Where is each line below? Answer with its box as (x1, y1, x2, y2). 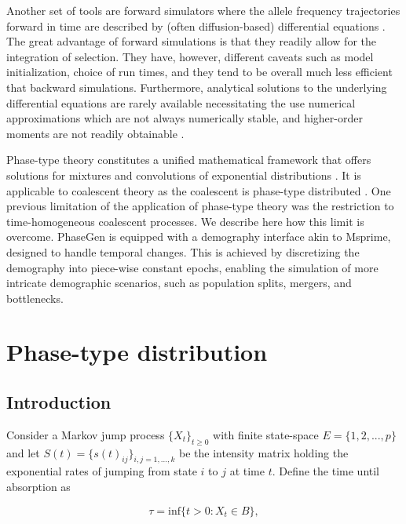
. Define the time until (272, 463, 380, 479)
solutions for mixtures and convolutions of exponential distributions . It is (6, 166, 361, 183)
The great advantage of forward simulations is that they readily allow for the (6, 33, 376, 49)
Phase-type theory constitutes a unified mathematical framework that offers (6, 151, 371, 168)
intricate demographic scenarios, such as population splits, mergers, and (6, 275, 352, 291)
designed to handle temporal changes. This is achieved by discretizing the (6, 243, 360, 260)
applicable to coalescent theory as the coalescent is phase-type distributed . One (6, 182, 391, 198)
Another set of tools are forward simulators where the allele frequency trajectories (6, 2, 401, 18)
